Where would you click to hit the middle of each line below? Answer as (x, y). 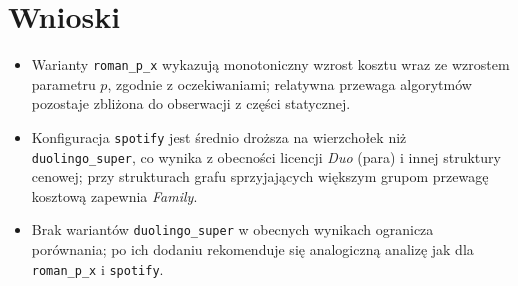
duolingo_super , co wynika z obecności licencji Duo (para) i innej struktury (266, 156)
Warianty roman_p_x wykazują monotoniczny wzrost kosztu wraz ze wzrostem (270, 64)
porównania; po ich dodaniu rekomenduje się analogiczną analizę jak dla (252, 249)
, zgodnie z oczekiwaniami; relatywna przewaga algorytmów (289, 83)
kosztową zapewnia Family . (114, 195)
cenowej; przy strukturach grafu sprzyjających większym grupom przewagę (260, 176)
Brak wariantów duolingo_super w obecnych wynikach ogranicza (232, 229)
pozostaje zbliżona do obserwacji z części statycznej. (191, 103)
